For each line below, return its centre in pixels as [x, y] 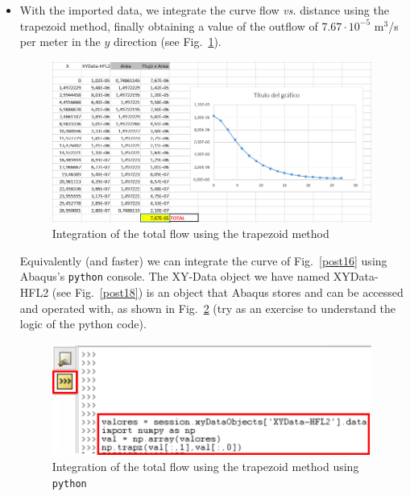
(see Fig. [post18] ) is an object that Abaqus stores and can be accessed [228, 292]
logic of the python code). [83, 324]
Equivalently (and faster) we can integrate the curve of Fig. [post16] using [203, 260]
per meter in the [60, 42]
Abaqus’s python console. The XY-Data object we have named [175, 276]
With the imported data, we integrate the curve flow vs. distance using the [204, 10]
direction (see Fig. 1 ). [168, 42]
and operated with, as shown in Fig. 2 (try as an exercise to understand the [208, 308]
